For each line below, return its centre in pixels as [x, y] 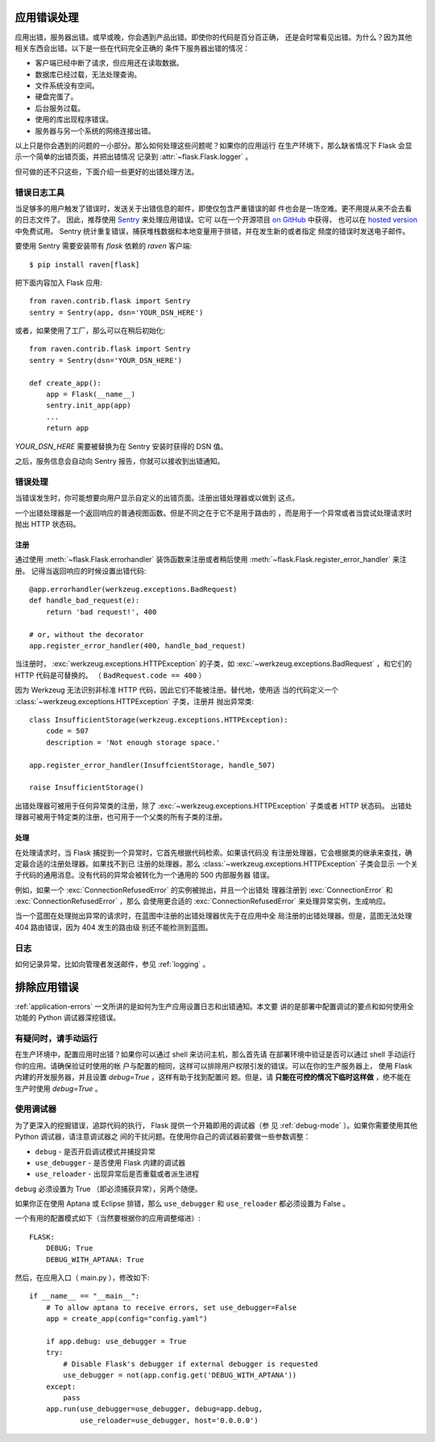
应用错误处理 [47, 17]
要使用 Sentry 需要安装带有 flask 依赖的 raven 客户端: [104, 246]
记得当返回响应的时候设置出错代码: [89, 571]
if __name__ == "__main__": [85, 1296]
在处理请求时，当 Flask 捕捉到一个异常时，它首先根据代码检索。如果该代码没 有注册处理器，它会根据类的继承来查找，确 [213, 852]
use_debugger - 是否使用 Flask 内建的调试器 [110, 1162]
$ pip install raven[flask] [85, 265]
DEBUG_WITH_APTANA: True [95, 1259]
